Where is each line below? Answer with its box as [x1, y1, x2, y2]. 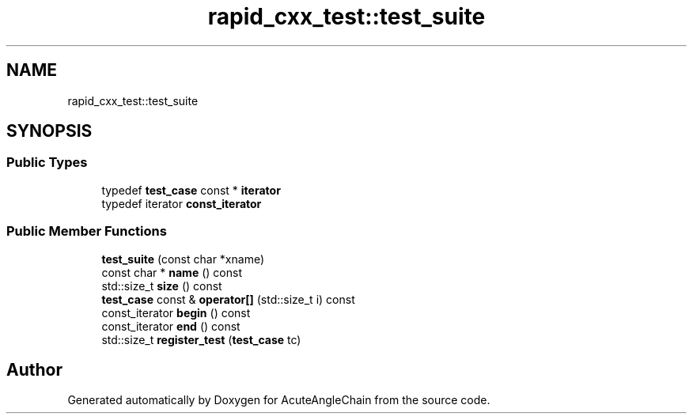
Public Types [6, 154, 88, 171]
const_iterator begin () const [101, 305, 251, 320]
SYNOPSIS [6, 121, 93, 142]
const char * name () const [101, 265, 242, 279]
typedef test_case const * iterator [101, 183, 281, 197]
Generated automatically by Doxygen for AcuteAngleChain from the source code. [67, 393, 490, 407]
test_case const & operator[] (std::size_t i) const [101, 292, 355, 306]
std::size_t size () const [101, 278, 222, 293]
